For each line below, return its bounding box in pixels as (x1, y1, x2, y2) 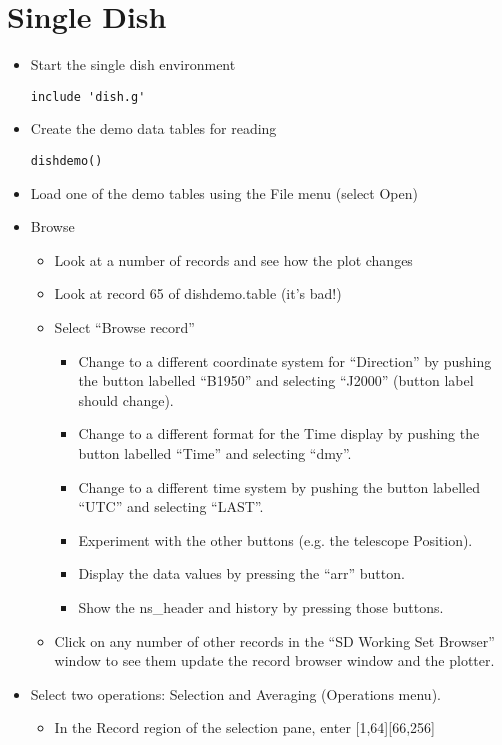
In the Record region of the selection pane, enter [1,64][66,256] (54, 717, 435, 738)
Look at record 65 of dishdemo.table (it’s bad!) (54, 283, 342, 304)
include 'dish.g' (30, 89, 146, 104)
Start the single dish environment (30, 54, 236, 75)
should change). (78, 389, 174, 410)
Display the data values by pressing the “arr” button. (78, 563, 405, 584)
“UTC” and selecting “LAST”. (78, 496, 264, 517)
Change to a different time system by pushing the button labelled (78, 476, 480, 497)
